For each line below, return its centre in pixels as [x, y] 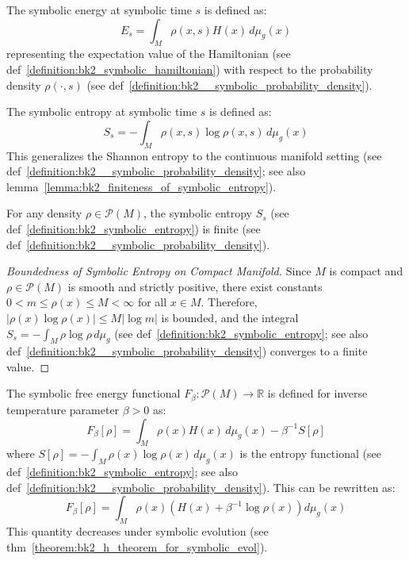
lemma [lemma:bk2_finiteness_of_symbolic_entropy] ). [141, 186]
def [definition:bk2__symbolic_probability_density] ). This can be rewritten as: [201, 487]
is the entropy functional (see [310, 453]
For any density [44, 213]
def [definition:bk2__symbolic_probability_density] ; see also [156, 171]
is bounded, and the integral [230, 317]
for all [152, 302]
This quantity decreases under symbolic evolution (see [138, 531]
